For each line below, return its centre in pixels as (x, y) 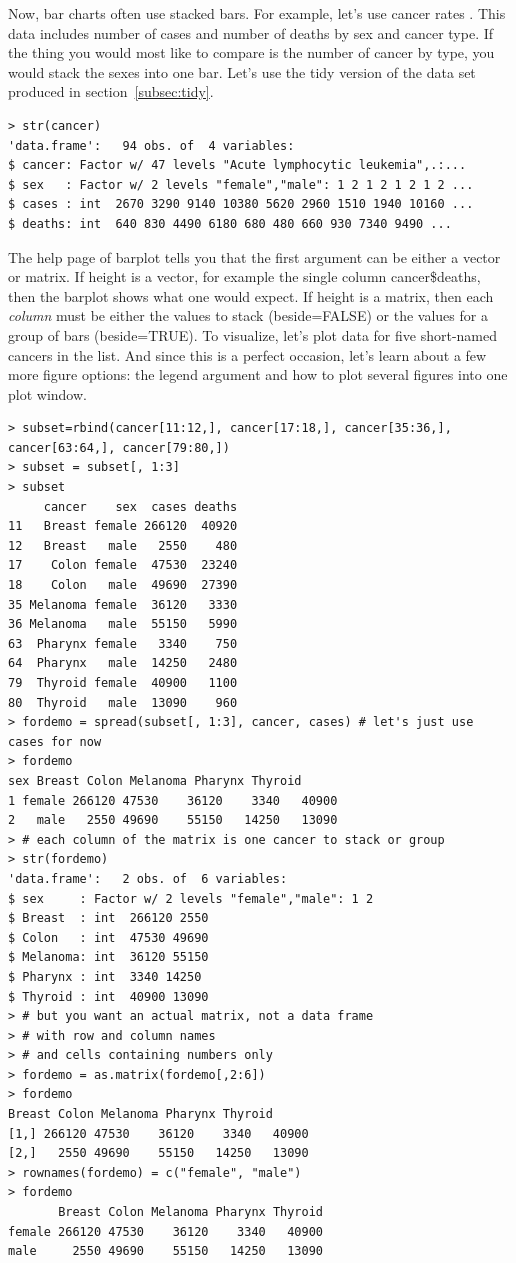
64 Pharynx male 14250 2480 (123, 663)
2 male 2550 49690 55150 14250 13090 (173, 820)
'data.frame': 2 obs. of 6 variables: (148, 878)
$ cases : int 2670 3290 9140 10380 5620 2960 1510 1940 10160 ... (241, 204)
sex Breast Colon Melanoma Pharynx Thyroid (155, 780)
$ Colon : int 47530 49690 (108, 937)
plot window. (47, 393)
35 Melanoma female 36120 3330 (123, 604)
